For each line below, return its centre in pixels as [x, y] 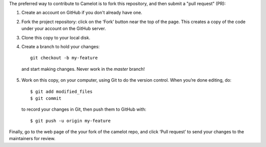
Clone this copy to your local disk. [56, 37]
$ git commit [46, 98]
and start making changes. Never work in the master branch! [83, 69]
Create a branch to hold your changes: [61, 46]
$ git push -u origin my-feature [70, 121]
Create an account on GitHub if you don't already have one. [82, 13]
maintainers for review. [32, 139]
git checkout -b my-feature [64, 58]
